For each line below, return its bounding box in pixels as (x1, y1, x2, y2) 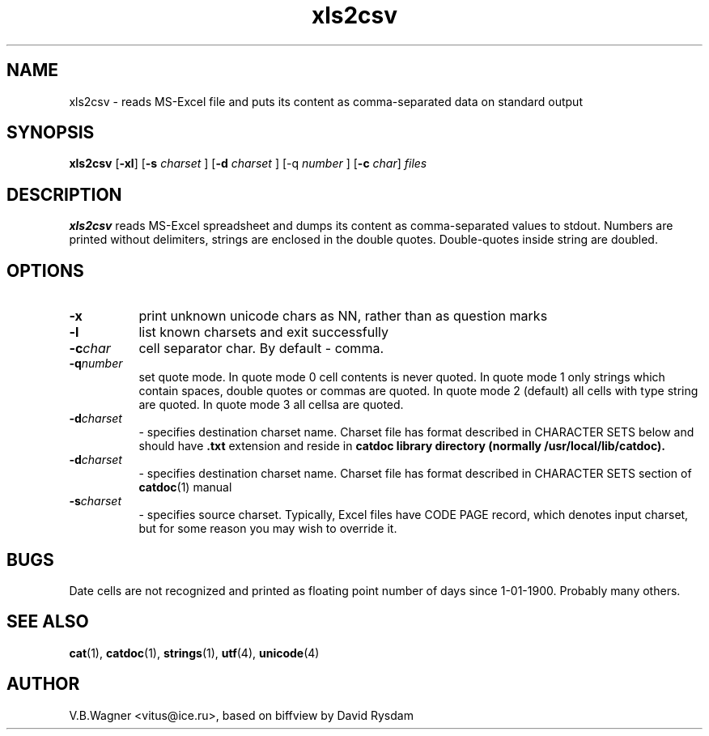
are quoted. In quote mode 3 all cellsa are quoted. (138, 398, 404, 412)
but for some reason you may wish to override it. (138, 521, 397, 536)
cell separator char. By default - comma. (138, 340, 384, 357)
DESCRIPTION (6, 184, 122, 205)
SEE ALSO (6, 611, 89, 632)
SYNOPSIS (6, 122, 95, 143)
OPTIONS (6, 260, 84, 281)
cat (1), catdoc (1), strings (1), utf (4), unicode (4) (69, 645, 320, 660)
